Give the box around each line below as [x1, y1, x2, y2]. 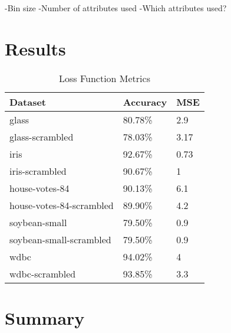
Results [5, 36, 66, 60]
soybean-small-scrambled [9, 232, 111, 246]
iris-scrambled [9, 164, 67, 178]
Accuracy [123, 94, 167, 109]
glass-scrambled [9, 129, 74, 143]
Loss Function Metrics [58, 71, 150, 85]
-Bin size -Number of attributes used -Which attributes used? [5, 2, 227, 14]
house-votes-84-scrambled [9, 198, 114, 212]
